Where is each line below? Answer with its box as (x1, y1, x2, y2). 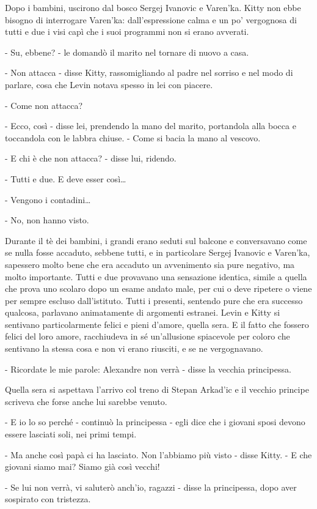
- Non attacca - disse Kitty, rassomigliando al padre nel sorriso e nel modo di (5, 66, 293, 79)
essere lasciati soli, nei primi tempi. (5, 428, 137, 440)
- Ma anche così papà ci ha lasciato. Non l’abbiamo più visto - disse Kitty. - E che (5, 448, 312, 461)
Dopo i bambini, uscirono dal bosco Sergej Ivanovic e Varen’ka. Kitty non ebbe (5, 1, 301, 13)
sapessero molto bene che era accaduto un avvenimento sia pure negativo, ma (5, 258, 295, 270)
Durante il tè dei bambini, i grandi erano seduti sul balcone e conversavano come (5, 234, 307, 247)
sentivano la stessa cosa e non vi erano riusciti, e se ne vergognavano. (5, 342, 263, 355)
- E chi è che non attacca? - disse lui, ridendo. (5, 152, 177, 165)
